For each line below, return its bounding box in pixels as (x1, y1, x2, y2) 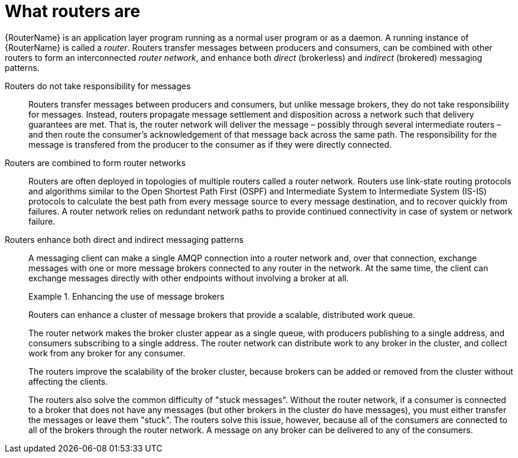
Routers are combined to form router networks (5, 157, 186, 168)
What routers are (5, 1, 140, 21)
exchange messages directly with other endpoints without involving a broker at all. (28, 272, 349, 283)
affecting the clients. (28, 376, 108, 386)
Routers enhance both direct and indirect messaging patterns (5, 234, 244, 245)
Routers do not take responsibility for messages (5, 80, 191, 91)
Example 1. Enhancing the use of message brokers (28, 291, 225, 301)
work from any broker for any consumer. (28, 347, 186, 358)
